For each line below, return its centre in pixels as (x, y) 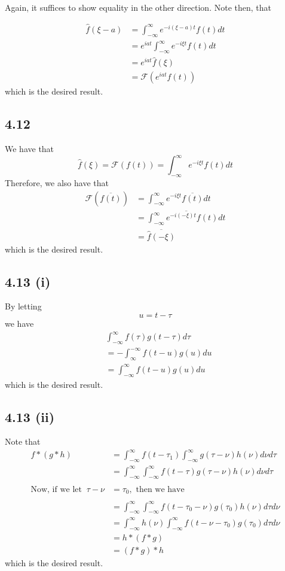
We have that (30, 149)
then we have (160, 489)
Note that (23, 441)
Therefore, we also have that (57, 182)
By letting (23, 306)
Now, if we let (56, 489)
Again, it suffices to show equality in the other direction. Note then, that (138, 7)
